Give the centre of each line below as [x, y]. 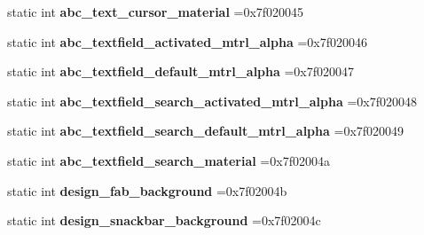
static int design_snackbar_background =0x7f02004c [164, 220]
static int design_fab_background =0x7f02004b [147, 190]
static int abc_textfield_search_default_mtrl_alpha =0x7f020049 [206, 131]
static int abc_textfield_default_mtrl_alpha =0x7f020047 [181, 71]
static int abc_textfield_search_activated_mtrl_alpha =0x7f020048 [212, 101]
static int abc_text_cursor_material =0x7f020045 [156, 12]
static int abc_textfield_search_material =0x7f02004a [169, 160]
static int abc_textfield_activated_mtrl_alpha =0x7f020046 [188, 41]
